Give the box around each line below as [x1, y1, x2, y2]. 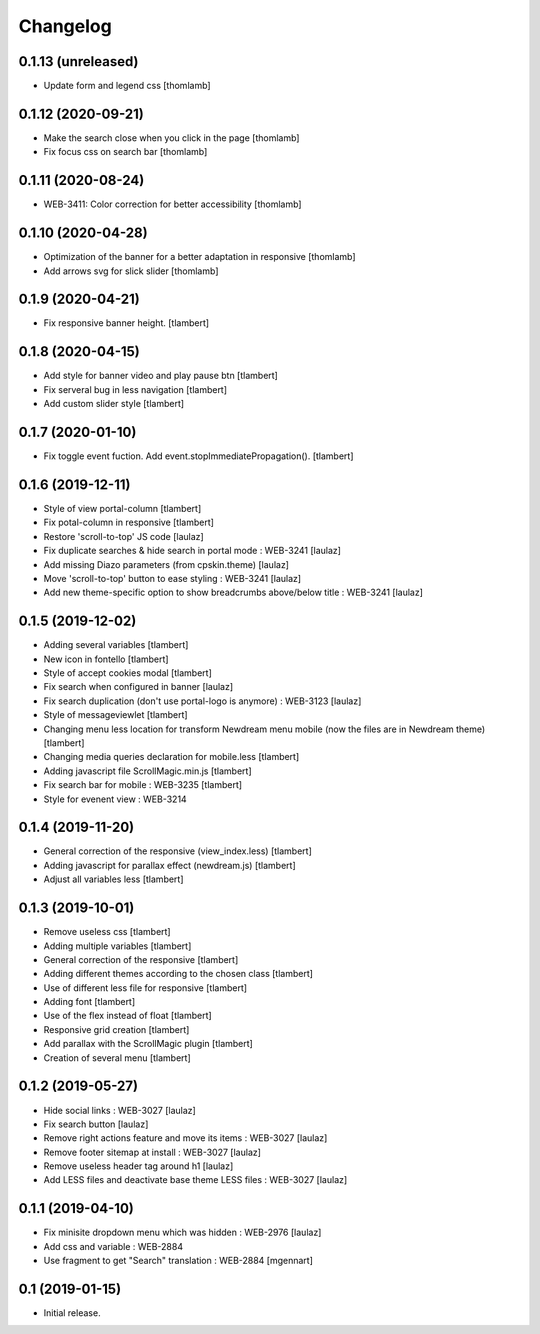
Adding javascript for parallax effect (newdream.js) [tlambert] [43, 859, 297, 871]
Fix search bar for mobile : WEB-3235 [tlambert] [43, 779, 243, 791]
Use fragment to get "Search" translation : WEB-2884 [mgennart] [43, 1255, 314, 1267]
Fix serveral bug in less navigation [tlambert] [43, 383, 228, 395]
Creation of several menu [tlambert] [43, 1051, 192, 1064]
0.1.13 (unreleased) [18, 53, 139, 70]
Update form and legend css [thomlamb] [43, 80, 211, 92]
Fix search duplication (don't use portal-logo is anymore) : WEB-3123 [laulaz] [43, 695, 362, 707]
